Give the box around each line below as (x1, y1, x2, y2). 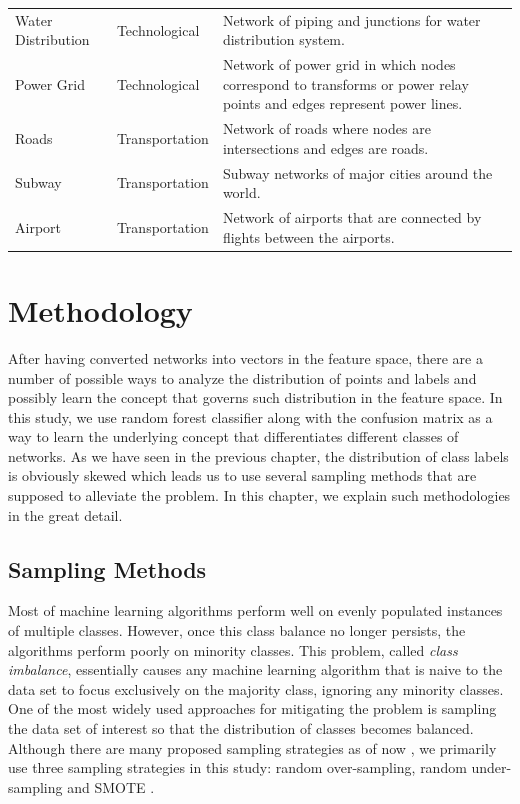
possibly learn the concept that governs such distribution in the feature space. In (8, 387, 503, 408)
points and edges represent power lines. (222, 93, 463, 114)
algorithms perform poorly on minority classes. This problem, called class (8, 639, 458, 660)
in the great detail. (8, 504, 123, 525)
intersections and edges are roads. (222, 137, 429, 158)
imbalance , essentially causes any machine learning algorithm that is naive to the (8, 659, 503, 680)
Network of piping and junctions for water (222, 9, 481, 30)
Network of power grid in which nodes (222, 54, 456, 75)
